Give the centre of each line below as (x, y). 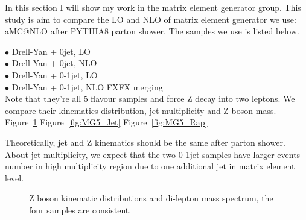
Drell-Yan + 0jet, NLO (54, 63)
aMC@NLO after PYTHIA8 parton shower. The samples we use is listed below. (152, 31)
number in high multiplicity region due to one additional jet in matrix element (150, 166)
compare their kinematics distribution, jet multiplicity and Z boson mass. (141, 110)
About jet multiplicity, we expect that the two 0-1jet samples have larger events (153, 154)
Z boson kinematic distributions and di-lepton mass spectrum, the (151, 198)
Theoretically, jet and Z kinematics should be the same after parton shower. (145, 142)
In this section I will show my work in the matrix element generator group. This (153, 7)
